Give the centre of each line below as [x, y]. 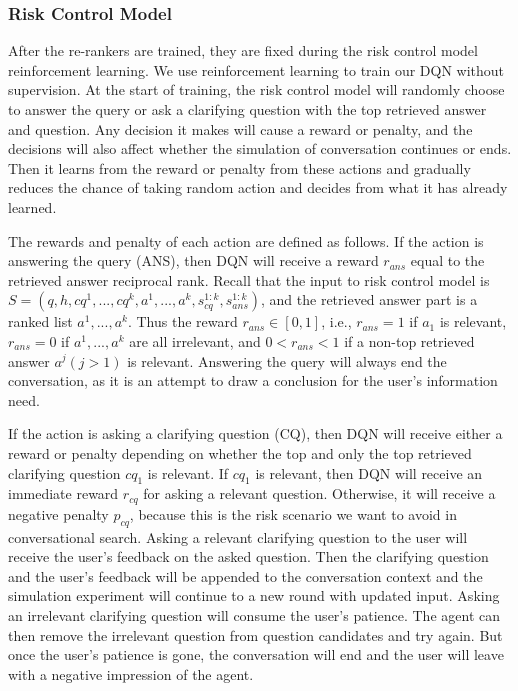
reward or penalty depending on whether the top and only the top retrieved [240, 452]
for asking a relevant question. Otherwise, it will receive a [319, 493]
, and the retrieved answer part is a [369, 299]
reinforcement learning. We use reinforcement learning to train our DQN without [256, 69]
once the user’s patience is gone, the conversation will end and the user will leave [256, 654]
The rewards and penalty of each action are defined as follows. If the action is [246, 240]
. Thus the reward [182, 321]
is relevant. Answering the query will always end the [287, 360]
